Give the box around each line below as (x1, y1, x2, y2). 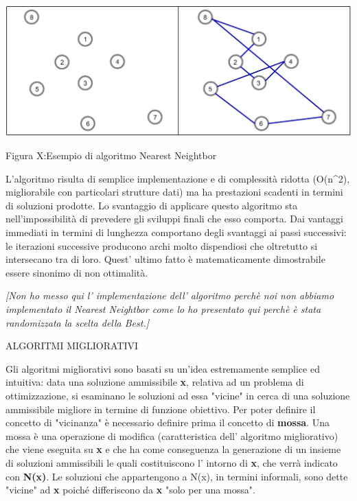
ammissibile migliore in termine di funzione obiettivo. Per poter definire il (5, 401, 316, 416)
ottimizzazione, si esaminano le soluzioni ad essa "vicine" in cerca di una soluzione (5, 388, 350, 402)
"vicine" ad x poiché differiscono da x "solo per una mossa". (5, 482, 255, 497)
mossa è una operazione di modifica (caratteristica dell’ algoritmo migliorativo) (5, 428, 338, 443)
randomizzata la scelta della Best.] (5, 315, 150, 329)
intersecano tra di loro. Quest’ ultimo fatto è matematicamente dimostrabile (5, 252, 325, 266)
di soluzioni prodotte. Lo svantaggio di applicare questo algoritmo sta (5, 198, 298, 212)
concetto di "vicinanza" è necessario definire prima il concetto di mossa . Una (5, 415, 330, 430)
